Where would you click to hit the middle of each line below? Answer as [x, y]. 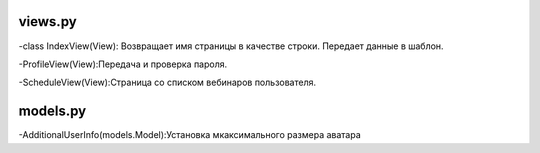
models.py [52, 111]
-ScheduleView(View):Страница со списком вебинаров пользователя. [167, 82]
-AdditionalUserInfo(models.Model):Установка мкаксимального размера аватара [190, 135]
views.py [47, 21]
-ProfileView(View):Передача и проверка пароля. [123, 64]
